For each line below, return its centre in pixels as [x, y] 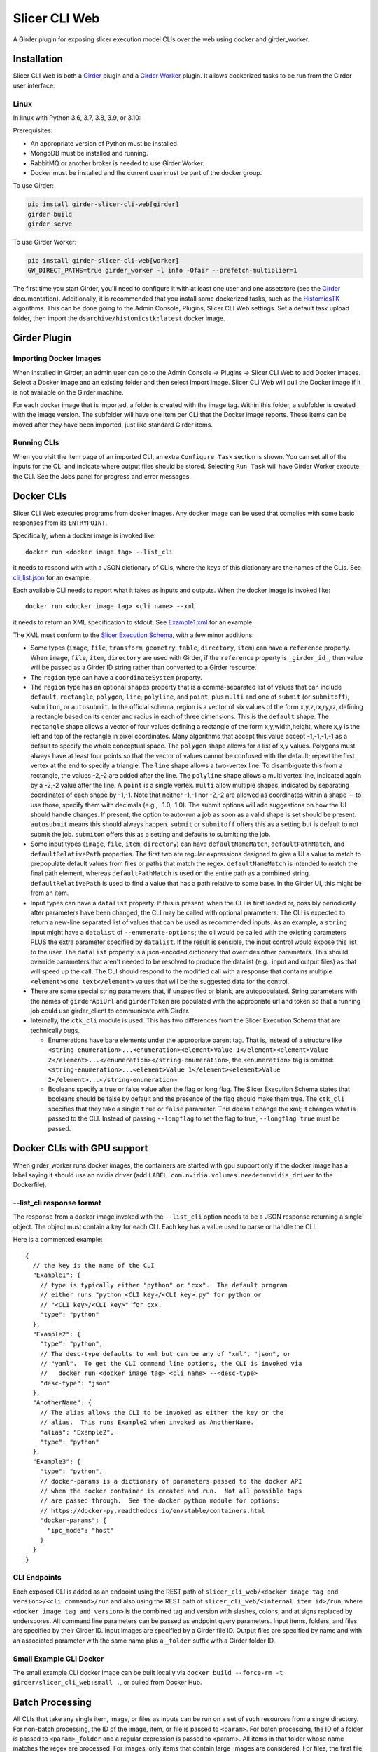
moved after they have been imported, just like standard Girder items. [113, 425]
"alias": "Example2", [77, 1432]
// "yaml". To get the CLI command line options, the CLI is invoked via [171, 1363]
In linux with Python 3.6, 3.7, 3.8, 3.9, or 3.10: [77, 117]
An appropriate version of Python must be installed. [105, 143]
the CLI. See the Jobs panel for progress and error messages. [102, 476]
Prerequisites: [33, 130]
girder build [50, 214]
